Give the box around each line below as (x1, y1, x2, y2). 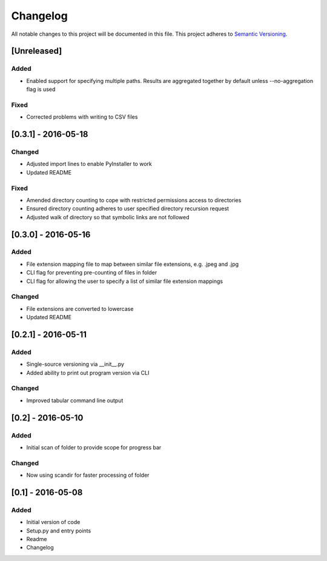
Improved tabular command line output (26, 397, 124, 404)
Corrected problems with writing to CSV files (26, 113, 138, 121)
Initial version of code (26, 519, 81, 526)
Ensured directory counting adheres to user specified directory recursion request (26, 205, 230, 212)
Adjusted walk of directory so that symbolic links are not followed (26, 213, 190, 221)
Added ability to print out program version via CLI (26, 369, 150, 376)
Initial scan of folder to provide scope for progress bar (26, 444, 162, 451)
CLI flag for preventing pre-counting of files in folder (26, 269, 157, 276)
